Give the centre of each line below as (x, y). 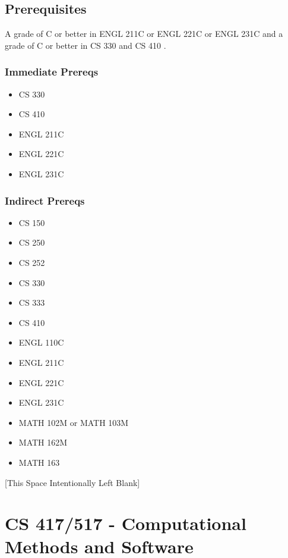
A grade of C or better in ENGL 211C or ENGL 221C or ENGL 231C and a (144, 34)
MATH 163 (39, 462)
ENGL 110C (41, 342)
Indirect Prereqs (45, 200)
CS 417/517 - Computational (126, 523)
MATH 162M (43, 442)
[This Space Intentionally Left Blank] (72, 482)
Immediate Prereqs (52, 72)
